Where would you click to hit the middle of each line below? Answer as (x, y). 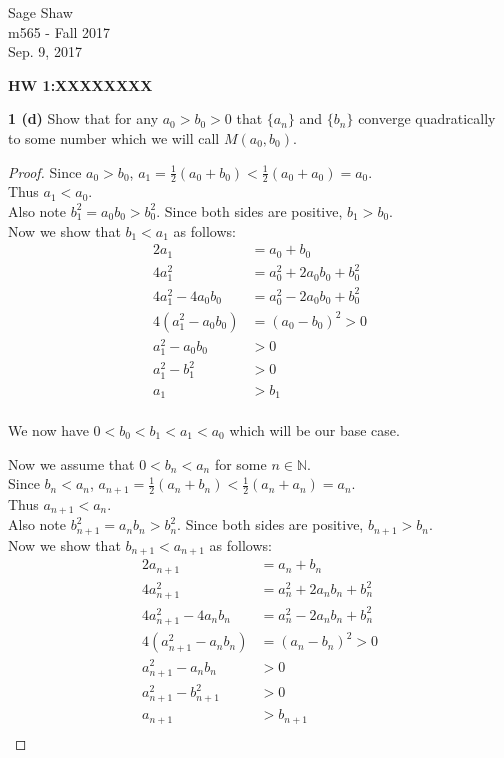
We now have (48, 430)
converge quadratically (427, 118)
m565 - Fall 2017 (59, 31)
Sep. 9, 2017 (45, 51)
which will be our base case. (314, 430)
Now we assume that (71, 463)
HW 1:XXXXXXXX (80, 84)
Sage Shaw (40, 12)
